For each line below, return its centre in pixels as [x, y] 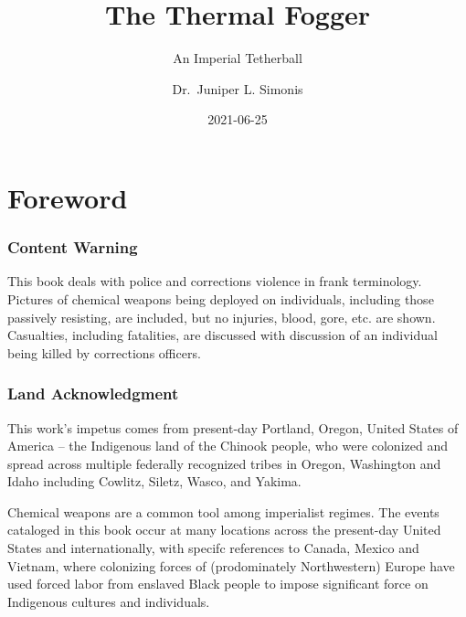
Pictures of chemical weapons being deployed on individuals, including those [221, 298]
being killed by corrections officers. [104, 352]
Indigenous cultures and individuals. [109, 601]
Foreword [68, 197]
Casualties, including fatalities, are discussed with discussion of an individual [222, 335]
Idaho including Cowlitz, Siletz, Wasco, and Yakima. [154, 481]
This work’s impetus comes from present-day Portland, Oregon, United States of [233, 427]
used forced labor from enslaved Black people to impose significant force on [218, 584]
